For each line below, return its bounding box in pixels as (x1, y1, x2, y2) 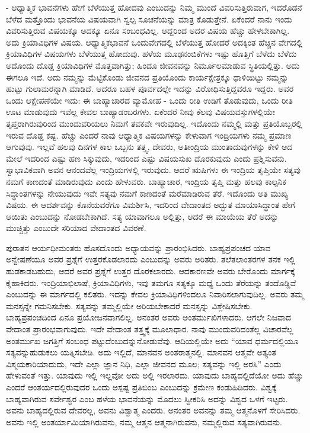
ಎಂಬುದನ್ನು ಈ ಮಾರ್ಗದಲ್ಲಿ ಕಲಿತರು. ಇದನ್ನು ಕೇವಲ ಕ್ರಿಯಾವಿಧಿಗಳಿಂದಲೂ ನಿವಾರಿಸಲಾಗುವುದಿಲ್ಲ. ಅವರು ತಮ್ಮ (6, 288, 304, 300)
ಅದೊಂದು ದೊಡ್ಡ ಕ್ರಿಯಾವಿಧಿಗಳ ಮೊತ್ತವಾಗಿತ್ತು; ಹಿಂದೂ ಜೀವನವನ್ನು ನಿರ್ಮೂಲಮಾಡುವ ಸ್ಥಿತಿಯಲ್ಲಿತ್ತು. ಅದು (6, 59, 300, 71)
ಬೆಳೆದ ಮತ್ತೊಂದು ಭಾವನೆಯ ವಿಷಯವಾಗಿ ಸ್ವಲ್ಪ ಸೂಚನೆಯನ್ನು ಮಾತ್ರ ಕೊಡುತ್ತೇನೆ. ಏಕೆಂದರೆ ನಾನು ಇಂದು (6, 12, 292, 25)
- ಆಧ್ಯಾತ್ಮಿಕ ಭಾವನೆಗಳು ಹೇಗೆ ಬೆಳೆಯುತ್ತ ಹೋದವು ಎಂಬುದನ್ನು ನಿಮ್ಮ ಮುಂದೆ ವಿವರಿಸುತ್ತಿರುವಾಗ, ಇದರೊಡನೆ (6, 1, 302, 13)
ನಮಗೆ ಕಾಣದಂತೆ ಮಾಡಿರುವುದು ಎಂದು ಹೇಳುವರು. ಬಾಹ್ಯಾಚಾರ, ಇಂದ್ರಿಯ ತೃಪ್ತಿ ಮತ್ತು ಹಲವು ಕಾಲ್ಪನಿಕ (6, 175, 286, 187)
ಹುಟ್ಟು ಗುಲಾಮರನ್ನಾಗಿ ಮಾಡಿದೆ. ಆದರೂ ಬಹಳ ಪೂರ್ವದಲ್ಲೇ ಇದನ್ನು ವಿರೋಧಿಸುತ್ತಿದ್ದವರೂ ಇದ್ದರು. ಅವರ (6, 82, 294, 95)
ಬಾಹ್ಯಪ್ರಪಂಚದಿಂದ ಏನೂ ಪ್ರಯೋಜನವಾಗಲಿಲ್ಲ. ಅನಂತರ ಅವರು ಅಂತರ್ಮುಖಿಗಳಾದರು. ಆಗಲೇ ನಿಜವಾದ (6, 311, 292, 323)
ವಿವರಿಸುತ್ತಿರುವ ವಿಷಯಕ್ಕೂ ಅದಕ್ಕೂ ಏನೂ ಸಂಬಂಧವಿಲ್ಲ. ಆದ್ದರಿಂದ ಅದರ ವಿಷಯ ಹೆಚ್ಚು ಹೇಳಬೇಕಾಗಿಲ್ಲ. (6, 24, 290, 37)
